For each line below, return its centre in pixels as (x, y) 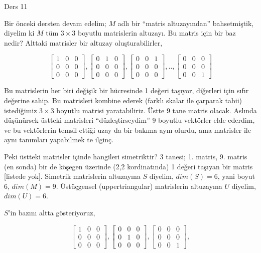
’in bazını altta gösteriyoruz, (52, 212)
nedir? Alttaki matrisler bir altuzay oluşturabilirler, (83, 42)
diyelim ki (19, 33)
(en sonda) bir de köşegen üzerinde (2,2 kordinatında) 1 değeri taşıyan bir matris (128, 166)
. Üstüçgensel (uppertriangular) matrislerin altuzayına (139, 186)
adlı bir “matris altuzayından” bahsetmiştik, (186, 23)
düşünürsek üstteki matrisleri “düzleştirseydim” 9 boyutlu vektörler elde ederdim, (129, 120)
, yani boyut (236, 176)
